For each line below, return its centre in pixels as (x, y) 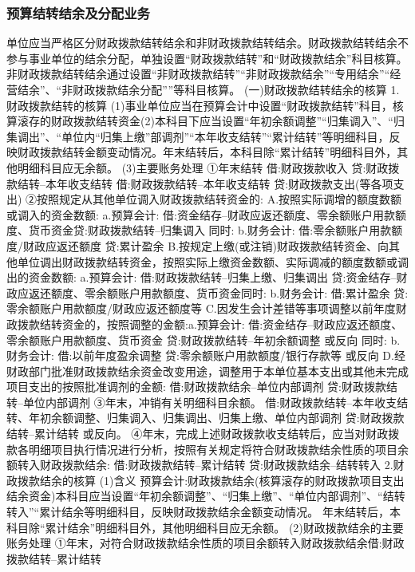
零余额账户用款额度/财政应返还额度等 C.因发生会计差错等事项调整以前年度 (201, 308)
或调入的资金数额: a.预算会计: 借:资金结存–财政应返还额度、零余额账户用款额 (206, 214)
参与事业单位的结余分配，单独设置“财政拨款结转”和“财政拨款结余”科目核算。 (207, 58)
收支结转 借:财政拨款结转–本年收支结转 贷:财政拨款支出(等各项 (230, 183)
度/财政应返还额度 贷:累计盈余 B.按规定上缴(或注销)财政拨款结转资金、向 (198, 245)
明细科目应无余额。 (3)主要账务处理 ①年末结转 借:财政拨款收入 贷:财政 (203, 167)
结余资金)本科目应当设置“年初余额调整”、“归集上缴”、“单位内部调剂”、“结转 (206, 496)
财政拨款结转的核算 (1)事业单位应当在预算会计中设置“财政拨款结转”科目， (200, 105)
